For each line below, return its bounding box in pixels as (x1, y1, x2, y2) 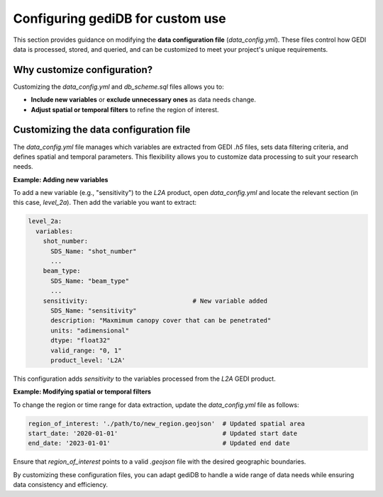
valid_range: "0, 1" (50, 346, 122, 354)
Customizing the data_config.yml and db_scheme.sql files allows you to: (13, 82, 224, 91)
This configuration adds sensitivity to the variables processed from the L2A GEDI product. (13, 374, 276, 383)
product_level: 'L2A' (50, 356, 126, 364)
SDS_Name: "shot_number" (50, 247, 138, 255)
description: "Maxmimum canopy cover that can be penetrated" (50, 316, 272, 325)
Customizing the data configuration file (13, 124, 191, 136)
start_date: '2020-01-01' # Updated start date (28, 430, 298, 437)
